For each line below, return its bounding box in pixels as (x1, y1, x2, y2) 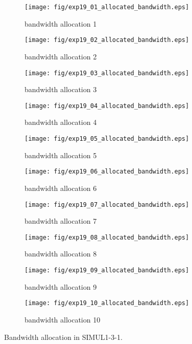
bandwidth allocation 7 (25, 216, 97, 226)
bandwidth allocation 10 (25, 314, 101, 325)
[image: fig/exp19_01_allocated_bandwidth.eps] (25, 4, 189, 11)
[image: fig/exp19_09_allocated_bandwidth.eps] (25, 267, 189, 274)
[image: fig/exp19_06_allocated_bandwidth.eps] (25, 168, 189, 176)
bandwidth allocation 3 (25, 84, 97, 95)
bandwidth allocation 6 (25, 182, 97, 193)
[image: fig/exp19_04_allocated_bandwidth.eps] (25, 102, 189, 110)
